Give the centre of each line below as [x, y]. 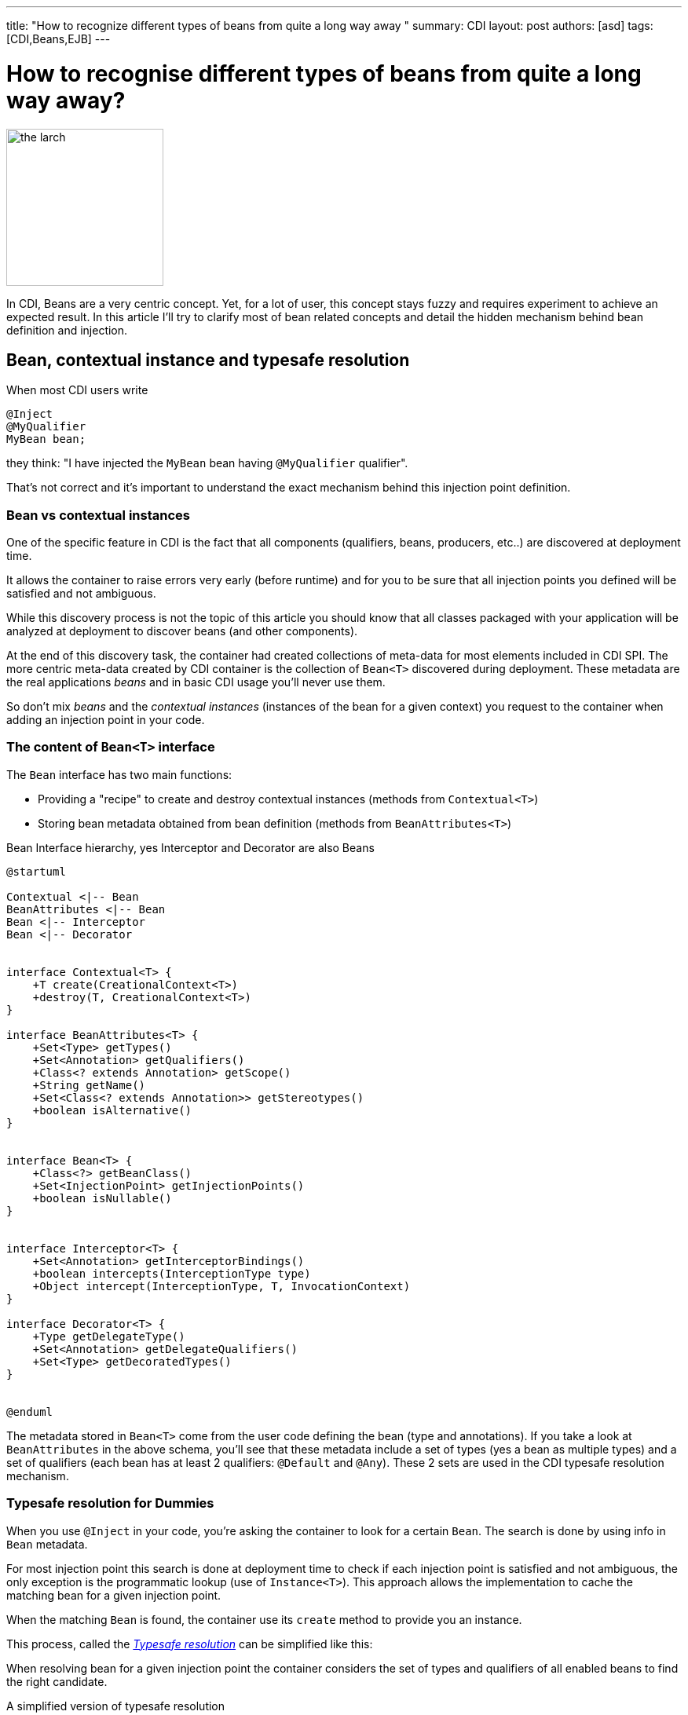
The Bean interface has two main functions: [119, 774]
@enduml [30, 1411]
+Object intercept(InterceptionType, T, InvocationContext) [221, 1286]
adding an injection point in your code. [106, 720]
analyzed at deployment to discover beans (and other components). [182, 631]
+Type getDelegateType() [109, 1336]
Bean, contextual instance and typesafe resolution [208, 360]
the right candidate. [57, 1681]
